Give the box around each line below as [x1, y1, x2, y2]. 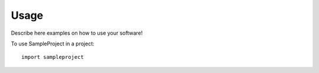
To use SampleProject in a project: [11, 40, 95, 47]
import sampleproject [21, 54, 84, 61]
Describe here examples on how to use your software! [11, 29, 143, 36]
